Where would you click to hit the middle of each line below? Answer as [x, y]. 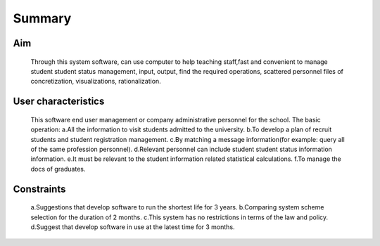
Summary [42, 18]
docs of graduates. [58, 169]
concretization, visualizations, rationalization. [96, 82]
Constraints [39, 189]
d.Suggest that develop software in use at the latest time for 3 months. [133, 227]
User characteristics [59, 102]
